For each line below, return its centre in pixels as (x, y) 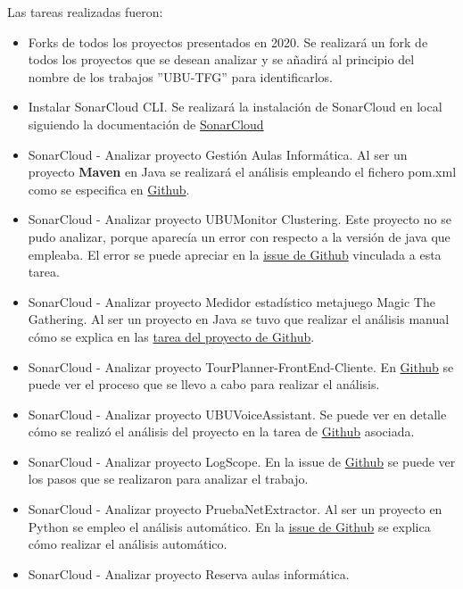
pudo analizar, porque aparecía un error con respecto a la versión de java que (239, 236)
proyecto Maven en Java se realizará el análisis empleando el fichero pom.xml (242, 172)
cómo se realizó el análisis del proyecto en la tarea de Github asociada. (221, 431)
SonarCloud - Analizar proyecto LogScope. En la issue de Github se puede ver (242, 461)
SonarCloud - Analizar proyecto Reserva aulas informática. (189, 573)
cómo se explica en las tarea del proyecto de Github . (171, 336)
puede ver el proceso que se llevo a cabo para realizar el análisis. (204, 384)
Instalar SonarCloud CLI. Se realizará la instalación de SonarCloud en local (235, 107)
